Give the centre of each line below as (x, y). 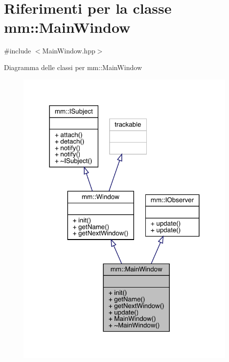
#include (18, 51)
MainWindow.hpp (69, 51)
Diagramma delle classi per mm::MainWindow (73, 67)
